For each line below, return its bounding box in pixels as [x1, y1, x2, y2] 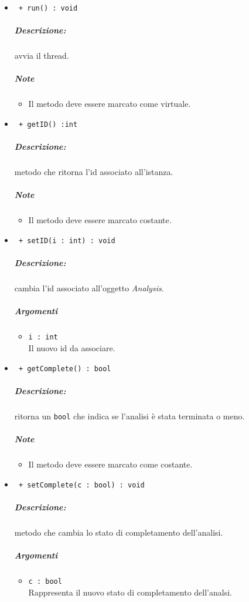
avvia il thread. [14, 49, 69, 62]
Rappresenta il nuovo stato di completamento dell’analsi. [28, 586, 232, 598]
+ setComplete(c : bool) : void [18, 480, 145, 489]
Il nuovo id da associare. [28, 341, 115, 354]
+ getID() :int [18, 120, 78, 129]
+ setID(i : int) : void [18, 236, 115, 245]
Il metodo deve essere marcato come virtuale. [28, 97, 191, 110]
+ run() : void [18, 4, 78, 12]
